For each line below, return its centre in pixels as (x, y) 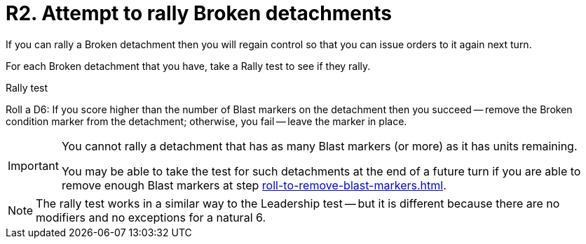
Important (33, 165)
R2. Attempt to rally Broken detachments (199, 13)
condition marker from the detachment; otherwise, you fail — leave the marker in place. (206, 121)
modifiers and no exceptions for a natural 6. (151, 217)
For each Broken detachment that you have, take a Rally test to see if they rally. (188, 66)
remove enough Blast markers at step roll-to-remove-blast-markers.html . (254, 185)
